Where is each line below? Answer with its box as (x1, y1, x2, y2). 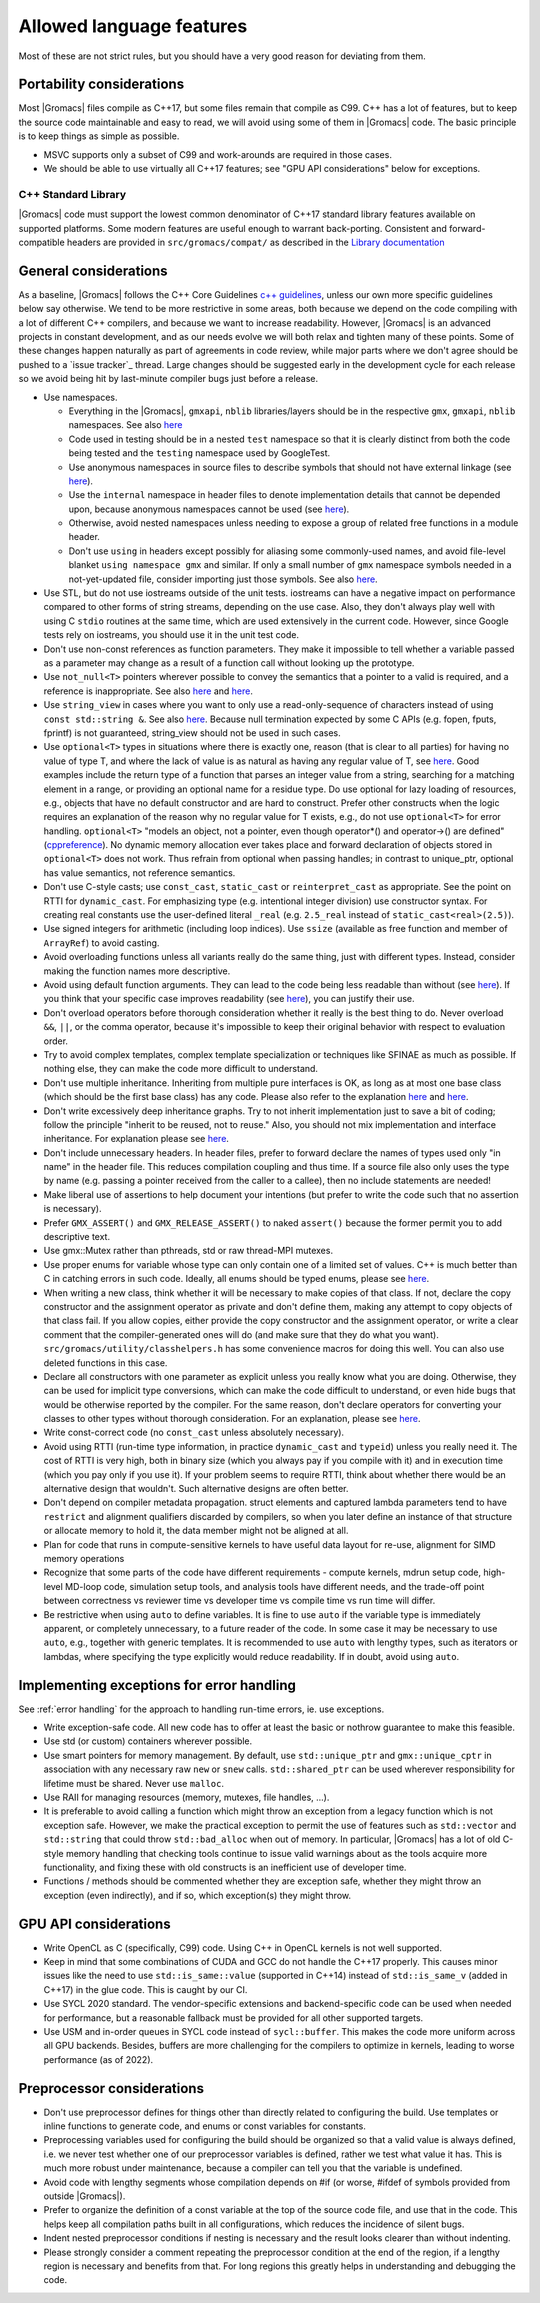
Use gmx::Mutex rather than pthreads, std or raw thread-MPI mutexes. (43, 1245, 334, 1257)
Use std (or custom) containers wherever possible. (43, 1735, 253, 1747)
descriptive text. (43, 1231, 110, 1243)
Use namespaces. (43, 391, 119, 403)
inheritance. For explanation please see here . (43, 1133, 230, 1145)
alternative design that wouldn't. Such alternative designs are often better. (43, 1483, 349, 1495)
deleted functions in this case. (43, 1356, 168, 1369)
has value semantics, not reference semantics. (43, 866, 236, 879)
